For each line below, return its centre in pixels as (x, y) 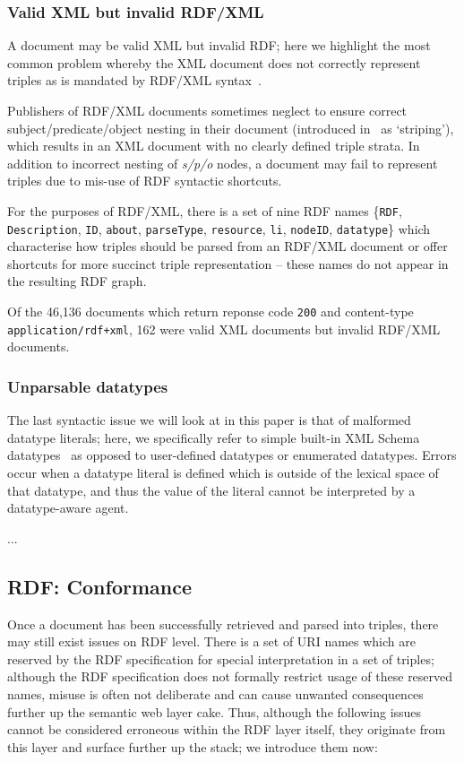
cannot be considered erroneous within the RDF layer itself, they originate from (227, 729)
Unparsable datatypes (88, 386)
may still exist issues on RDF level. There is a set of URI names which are (211, 641)
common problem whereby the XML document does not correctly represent (214, 62)
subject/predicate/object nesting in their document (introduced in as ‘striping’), (231, 128)
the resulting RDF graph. (77, 281)
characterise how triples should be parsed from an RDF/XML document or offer (228, 246)
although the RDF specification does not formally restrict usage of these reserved (230, 676)
